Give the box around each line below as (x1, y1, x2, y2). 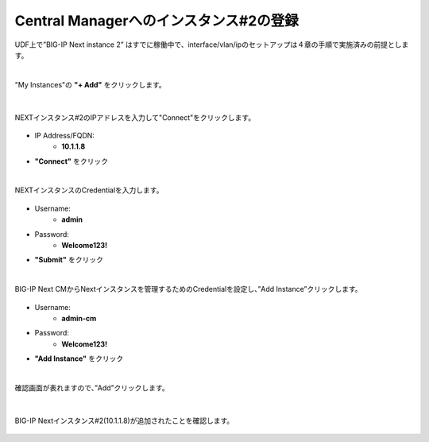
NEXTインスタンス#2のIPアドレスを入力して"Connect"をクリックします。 (14, 112, 256, 122)
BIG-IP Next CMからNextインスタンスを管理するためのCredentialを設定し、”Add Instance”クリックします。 (14, 285, 362, 294)
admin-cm (61, 313, 97, 323)
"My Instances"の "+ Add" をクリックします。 (14, 79, 166, 89)
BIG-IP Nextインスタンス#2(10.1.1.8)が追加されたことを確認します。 (14, 416, 234, 425)
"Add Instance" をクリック (34, 354, 124, 363)
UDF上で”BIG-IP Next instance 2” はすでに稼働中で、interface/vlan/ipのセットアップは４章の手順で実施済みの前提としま (14, 40, 409, 49)
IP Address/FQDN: (34, 130, 95, 140)
